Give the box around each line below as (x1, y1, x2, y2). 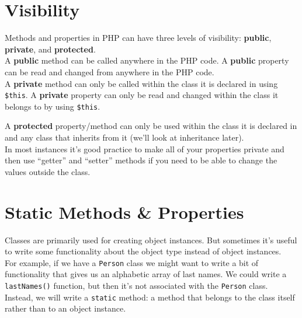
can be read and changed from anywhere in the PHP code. (5, 65, 214, 78)
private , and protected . (5, 43, 96, 55)
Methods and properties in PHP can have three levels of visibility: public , (5, 32, 272, 44)
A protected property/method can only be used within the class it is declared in (5, 120, 297, 132)
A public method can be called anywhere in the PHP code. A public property (5, 54, 289, 67)
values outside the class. (5, 165, 91, 177)
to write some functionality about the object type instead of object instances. (5, 245, 282, 257)
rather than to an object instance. (5, 302, 126, 314)
